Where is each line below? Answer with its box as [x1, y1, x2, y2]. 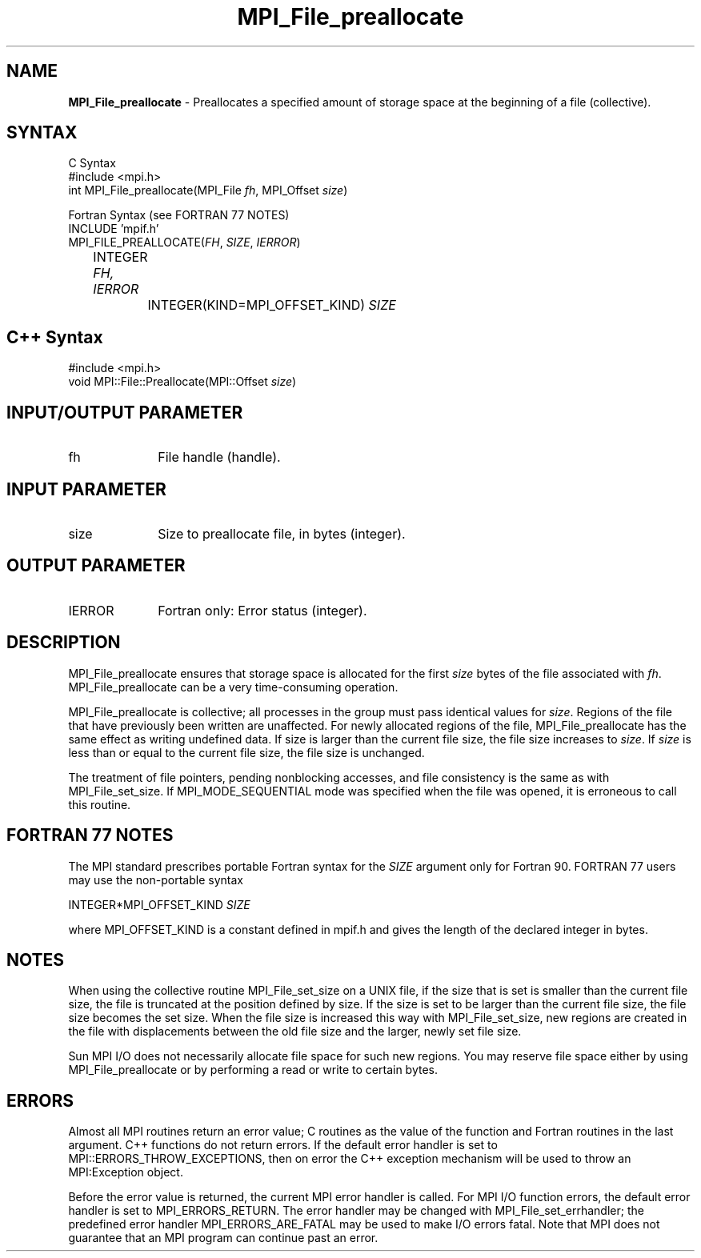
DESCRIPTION [6, 632, 121, 653]
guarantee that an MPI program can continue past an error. [68, 1231, 379, 1245]
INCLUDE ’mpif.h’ [68, 222, 159, 236]
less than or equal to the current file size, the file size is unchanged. [68, 745, 425, 759]
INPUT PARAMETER [6, 479, 166, 499]
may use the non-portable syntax [68, 872, 243, 887]
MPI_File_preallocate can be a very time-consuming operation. [68, 679, 399, 694]
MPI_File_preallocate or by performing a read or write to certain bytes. [68, 1063, 439, 1077]
